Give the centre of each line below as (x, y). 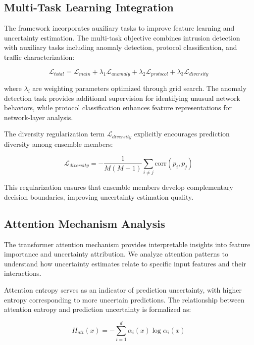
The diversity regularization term (54, 134)
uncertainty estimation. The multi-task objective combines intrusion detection (122, 37)
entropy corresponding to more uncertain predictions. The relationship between (124, 299)
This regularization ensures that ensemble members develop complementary (119, 187)
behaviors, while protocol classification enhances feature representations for (118, 108)
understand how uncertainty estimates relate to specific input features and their (125, 263)
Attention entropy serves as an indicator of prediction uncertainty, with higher (123, 290)
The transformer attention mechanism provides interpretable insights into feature (127, 244)
